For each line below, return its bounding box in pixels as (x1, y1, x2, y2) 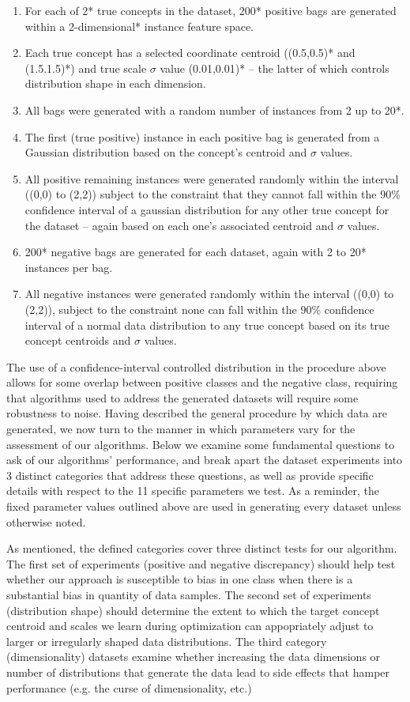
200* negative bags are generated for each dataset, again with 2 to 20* (24, 243, 367, 260)
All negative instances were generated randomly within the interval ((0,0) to (24, 285, 394, 302)
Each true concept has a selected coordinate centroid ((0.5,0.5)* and (24, 44, 355, 61)
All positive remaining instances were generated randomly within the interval (24, 170, 399, 187)
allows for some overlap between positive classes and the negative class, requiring (6, 374, 398, 391)
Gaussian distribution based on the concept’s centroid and (24, 144, 307, 160)
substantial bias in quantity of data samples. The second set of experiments (6, 587, 371, 602)
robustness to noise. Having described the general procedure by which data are (6, 405, 388, 421)
